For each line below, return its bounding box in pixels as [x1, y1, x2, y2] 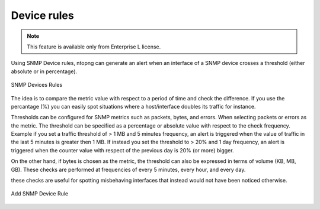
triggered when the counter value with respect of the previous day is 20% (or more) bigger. [11, 146, 234, 154]
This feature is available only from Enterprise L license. [27, 43, 161, 50]
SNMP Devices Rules [11, 81, 63, 89]
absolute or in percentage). [11, 68, 78, 75]
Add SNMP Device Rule [11, 190, 68, 197]
